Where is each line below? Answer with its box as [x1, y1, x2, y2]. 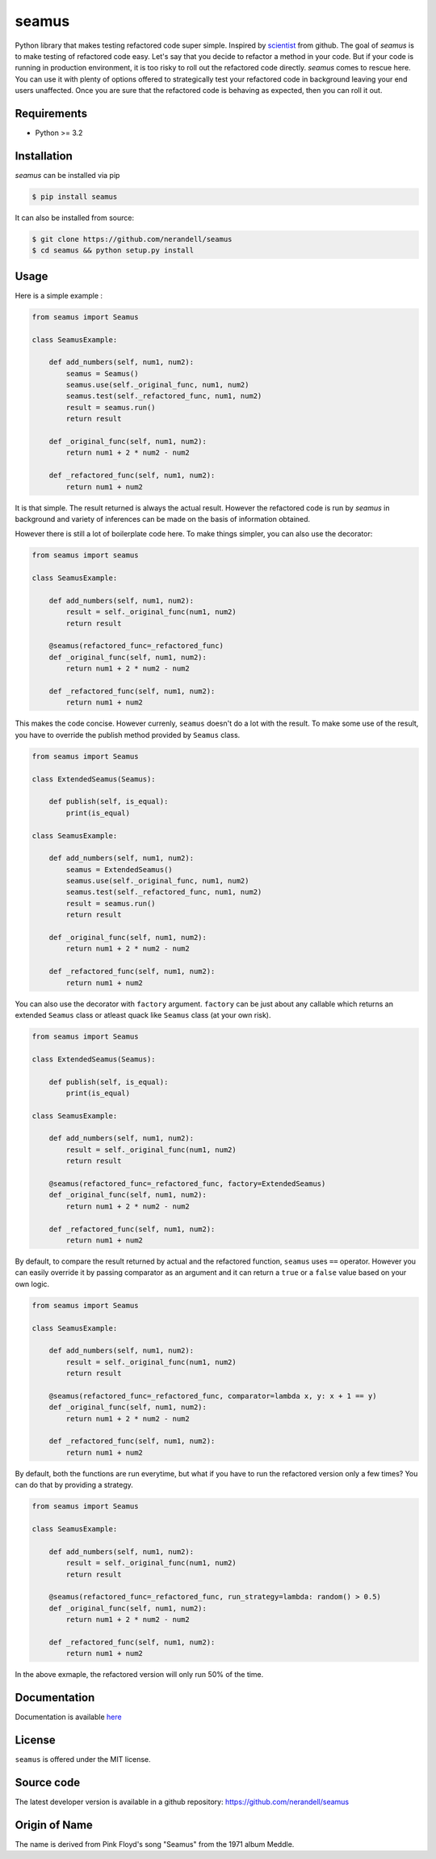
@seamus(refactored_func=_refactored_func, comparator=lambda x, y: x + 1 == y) [48, 1391, 377, 1400]
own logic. [15, 1279, 50, 1289]
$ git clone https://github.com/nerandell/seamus [31, 235, 233, 243]
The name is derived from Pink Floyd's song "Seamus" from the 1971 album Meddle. [15, 1839, 295, 1848]
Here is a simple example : [15, 290, 103, 300]
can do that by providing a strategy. [15, 1480, 133, 1490]
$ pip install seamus [31, 192, 118, 201]
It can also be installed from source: [15, 213, 135, 222]
